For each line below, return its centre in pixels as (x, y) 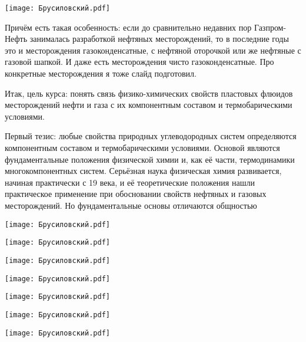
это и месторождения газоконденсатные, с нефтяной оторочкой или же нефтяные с (153, 50)
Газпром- (270, 27)
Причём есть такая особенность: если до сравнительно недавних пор (128, 27)
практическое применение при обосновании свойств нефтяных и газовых (136, 194)
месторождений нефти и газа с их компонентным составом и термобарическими (149, 105)
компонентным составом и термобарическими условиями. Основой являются (142, 147)
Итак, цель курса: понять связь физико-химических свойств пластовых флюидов (149, 93)
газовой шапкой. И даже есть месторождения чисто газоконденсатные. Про (139, 62)
